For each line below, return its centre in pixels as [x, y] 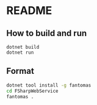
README [29, 11]
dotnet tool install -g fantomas [49, 85]
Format [20, 71]
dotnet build [23, 47]
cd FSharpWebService [33, 91]
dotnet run [20, 52]
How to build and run [47, 33]
